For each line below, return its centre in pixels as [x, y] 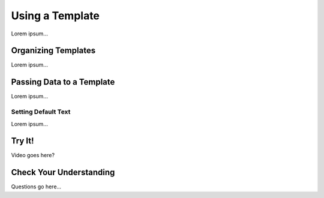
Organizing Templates [53, 51]
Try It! [22, 141]
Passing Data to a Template [63, 82]
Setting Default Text [41, 112]
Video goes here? [33, 155]
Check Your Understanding [63, 172]
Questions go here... [36, 187]
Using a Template [55, 16]
